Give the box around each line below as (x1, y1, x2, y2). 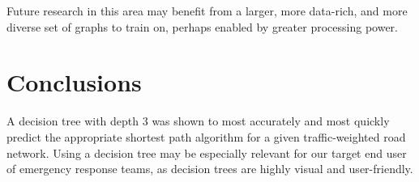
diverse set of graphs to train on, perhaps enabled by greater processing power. (6, 18, 398, 35)
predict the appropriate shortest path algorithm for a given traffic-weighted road (6, 128, 406, 145)
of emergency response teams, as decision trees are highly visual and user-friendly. (6, 160, 413, 177)
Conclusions (6, 66, 142, 99)
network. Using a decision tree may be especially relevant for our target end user (6, 144, 407, 161)
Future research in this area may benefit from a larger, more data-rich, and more (6, 2, 408, 19)
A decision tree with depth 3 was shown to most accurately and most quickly (6, 112, 390, 129)
